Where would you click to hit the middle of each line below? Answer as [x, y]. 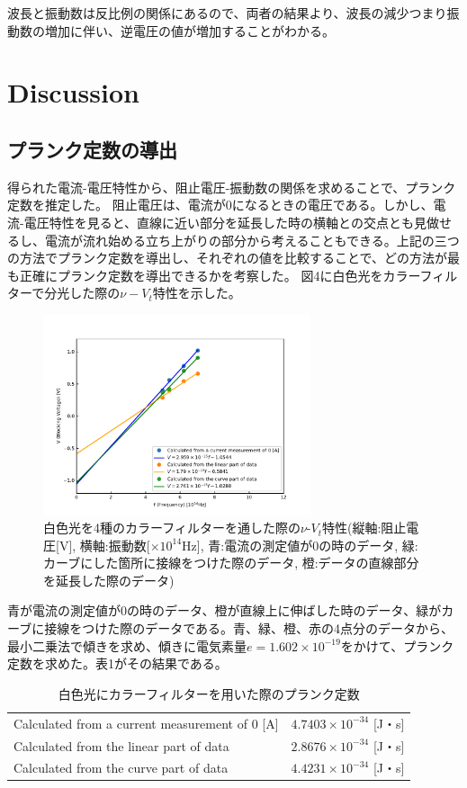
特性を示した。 [197, 293]
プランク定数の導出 [92, 149]
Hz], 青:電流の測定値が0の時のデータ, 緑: [300, 545]
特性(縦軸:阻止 [364, 528]
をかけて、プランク [397, 645]
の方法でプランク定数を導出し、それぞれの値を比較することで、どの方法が [228, 258]
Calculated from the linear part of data [121, 745]
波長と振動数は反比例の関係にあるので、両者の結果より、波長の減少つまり [227, 13]
